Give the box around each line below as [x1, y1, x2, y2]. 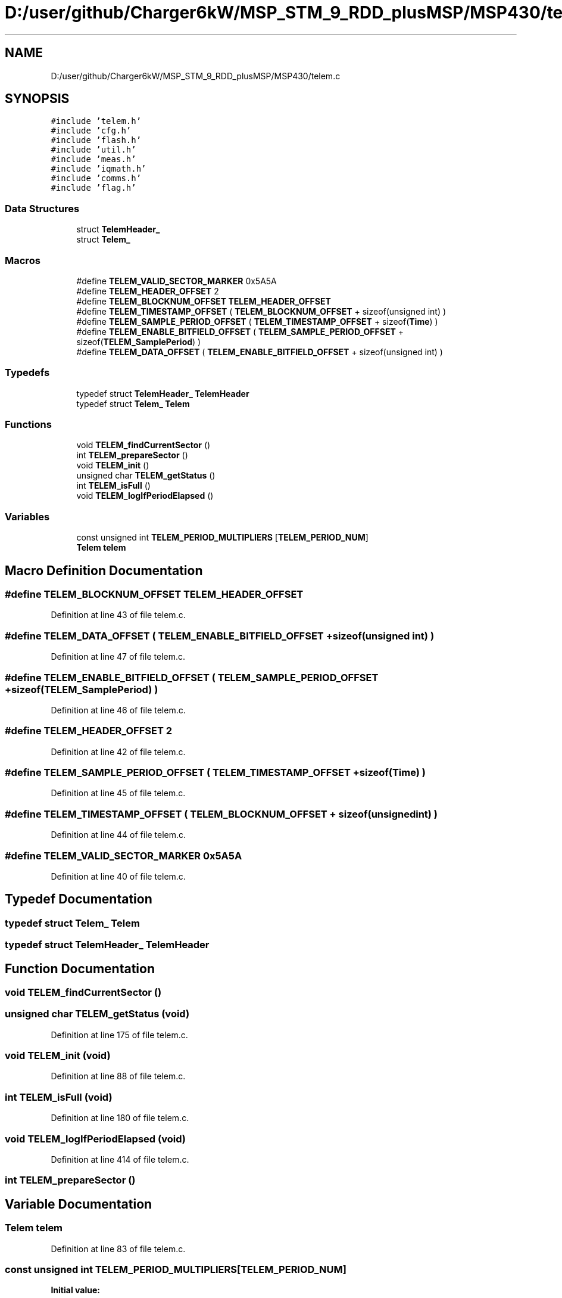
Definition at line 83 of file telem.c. [51, 1243, 186, 1254]
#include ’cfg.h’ [51, 126, 132, 136]
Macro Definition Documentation [5, 563, 203, 578]
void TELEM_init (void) [5, 1049, 111, 1062]
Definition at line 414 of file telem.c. [51, 1154, 189, 1165]
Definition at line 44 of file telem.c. [51, 830, 186, 840]
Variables [5, 510, 50, 523]
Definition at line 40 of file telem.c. [51, 871, 186, 881]
